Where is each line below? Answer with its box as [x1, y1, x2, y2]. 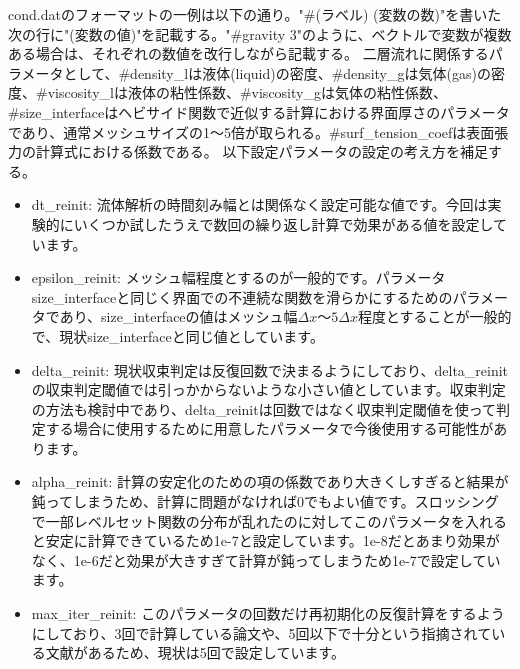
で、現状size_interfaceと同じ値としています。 [31, 325, 324, 346]
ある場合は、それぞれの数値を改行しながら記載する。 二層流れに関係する [8, 43, 489, 64]
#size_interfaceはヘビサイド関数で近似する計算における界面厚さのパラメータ [8, 101, 510, 122]
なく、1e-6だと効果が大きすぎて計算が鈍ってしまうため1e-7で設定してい [31, 549, 501, 570]
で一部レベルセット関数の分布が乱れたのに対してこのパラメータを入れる [31, 510, 507, 531]
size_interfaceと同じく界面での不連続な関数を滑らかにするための [31, 286, 453, 307]
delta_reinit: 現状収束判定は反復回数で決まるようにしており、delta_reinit [31, 359, 509, 380]
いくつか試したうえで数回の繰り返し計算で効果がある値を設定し [73, 213, 493, 234]
